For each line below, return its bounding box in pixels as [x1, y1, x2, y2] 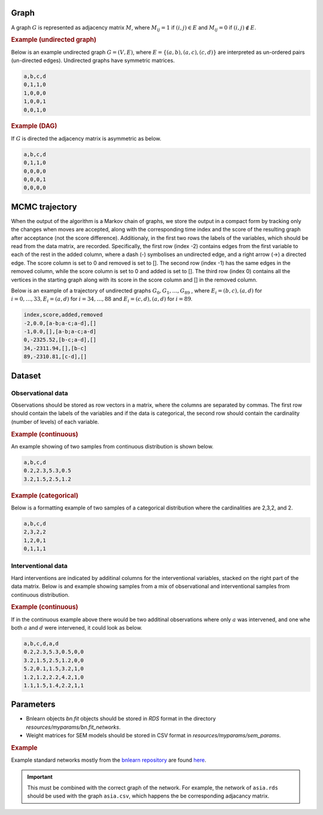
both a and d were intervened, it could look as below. [11, 624, 143, 631]
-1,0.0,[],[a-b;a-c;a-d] [23, 328, 97, 335]
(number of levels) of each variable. [11, 418, 99, 425]
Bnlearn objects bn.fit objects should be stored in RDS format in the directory [26, 715, 216, 722]
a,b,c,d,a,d [23, 640, 59, 647]
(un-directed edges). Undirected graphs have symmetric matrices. [11, 57, 175, 64]
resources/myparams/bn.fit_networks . [26, 724, 121, 731]
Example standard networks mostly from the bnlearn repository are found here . [11, 756, 206, 764]
